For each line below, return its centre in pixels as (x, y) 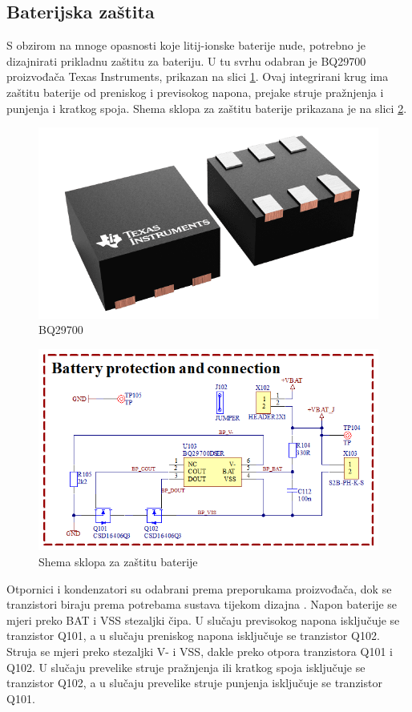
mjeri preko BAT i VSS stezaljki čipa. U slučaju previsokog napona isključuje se (203, 619)
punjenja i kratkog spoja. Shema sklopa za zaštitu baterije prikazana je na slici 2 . (207, 108)
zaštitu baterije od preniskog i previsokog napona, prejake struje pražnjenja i (195, 92)
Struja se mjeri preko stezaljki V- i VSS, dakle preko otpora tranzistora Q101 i (200, 651)
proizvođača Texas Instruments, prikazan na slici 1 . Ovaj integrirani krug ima (198, 76)
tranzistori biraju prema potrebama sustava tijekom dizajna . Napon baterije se (202, 604)
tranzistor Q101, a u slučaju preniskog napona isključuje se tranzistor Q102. (193, 636)
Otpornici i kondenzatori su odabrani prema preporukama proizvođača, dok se (199, 588)
